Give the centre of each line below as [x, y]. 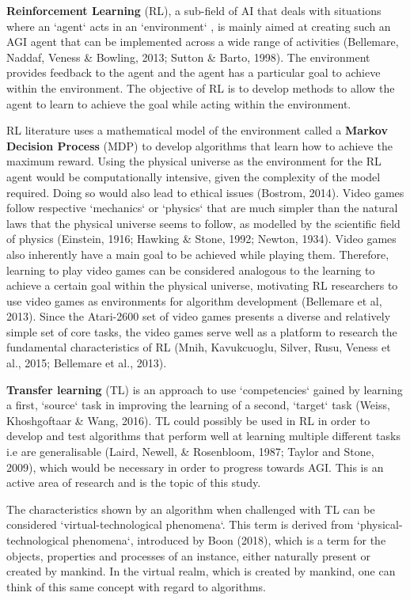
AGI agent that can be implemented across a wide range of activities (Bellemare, [203, 42]
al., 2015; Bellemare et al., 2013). [87, 363]
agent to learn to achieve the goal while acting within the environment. [179, 103]
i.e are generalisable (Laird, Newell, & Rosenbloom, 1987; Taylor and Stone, [190, 452]
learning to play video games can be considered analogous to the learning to [191, 270]
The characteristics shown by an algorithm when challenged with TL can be [191, 509]
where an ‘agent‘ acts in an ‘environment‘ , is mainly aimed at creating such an [199, 26]
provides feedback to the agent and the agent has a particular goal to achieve [194, 72]
